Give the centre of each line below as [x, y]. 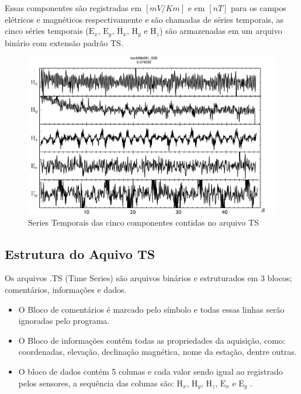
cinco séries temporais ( [47, 31]
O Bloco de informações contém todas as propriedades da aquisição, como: [152, 340]
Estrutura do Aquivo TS [80, 253]
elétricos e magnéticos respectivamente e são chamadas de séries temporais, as [144, 19]
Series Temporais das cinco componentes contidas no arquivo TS [143, 222]
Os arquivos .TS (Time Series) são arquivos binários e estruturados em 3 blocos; [148, 278]
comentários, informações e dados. [66, 289]
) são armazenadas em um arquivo [221, 31]
